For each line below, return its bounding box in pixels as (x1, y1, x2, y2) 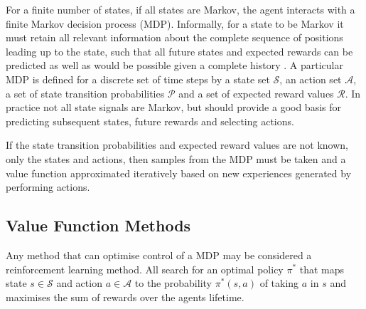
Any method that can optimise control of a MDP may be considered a (6, 247, 312, 262)
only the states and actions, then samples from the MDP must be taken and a (6, 151, 346, 166)
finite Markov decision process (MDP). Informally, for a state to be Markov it (6, 16, 344, 31)
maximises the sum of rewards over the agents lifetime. (6, 289, 244, 304)
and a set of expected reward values (178, 85, 334, 100)
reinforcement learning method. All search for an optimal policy (6, 261, 284, 276)
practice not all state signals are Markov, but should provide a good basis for (6, 100, 342, 115)
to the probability (134, 276, 212, 290)
